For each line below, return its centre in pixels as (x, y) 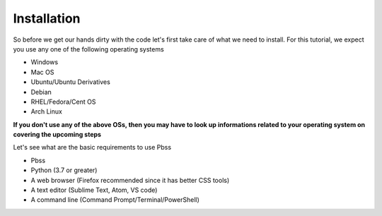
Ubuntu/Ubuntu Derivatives (71, 82)
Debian (41, 92)
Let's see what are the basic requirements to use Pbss (92, 148)
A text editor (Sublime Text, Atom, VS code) (94, 190)
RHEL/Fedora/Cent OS (63, 102)
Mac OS (42, 72)
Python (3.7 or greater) (64, 170)
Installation (47, 18)
